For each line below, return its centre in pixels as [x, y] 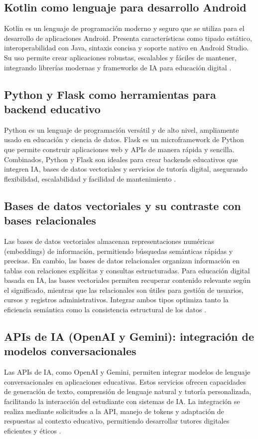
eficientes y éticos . [33, 430]
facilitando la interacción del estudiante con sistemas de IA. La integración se [122, 401]
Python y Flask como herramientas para [110, 94]
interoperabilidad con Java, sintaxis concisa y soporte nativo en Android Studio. [127, 48]
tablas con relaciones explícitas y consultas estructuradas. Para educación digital [127, 270]
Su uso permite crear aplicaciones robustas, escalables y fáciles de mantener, [120, 57]
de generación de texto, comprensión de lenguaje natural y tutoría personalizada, [128, 391]
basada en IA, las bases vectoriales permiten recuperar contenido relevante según [127, 280]
